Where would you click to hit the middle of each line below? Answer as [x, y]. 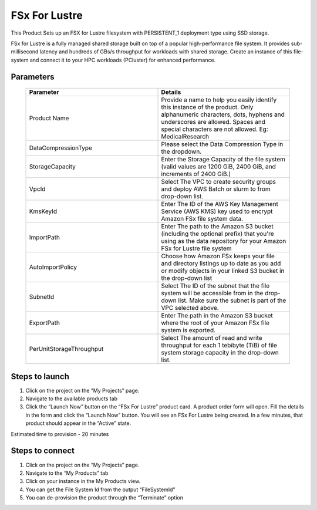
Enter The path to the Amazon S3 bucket [217, 227]
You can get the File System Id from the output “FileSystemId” [100, 489]
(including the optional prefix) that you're [217, 234]
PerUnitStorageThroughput [66, 349]
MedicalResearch [185, 137]
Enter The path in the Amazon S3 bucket [217, 316]
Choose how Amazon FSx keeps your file [218, 256]
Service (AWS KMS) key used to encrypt [217, 211]
